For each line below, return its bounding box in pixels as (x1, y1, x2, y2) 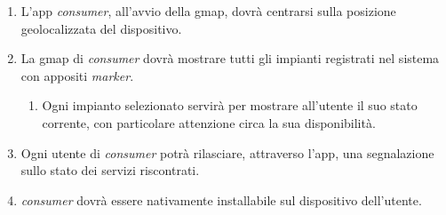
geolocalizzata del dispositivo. (20, 19, 182, 37)
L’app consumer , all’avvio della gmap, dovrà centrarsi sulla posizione (20, 2, 396, 20)
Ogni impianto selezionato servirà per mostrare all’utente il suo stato (42, 96, 418, 115)
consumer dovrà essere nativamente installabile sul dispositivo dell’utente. (20, 190, 422, 209)
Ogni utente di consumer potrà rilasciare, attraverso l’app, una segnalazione (20, 143, 434, 162)
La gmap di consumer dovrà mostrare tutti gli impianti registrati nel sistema (20, 49, 440, 68)
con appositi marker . (20, 66, 134, 84)
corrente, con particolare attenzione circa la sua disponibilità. (42, 113, 376, 131)
